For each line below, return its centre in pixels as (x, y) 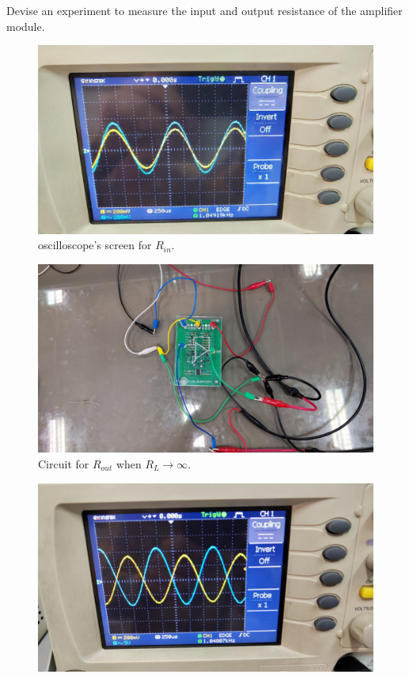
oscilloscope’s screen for (95, 245)
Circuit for (64, 463)
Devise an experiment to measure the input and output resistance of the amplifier (204, 10)
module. (26, 26)
